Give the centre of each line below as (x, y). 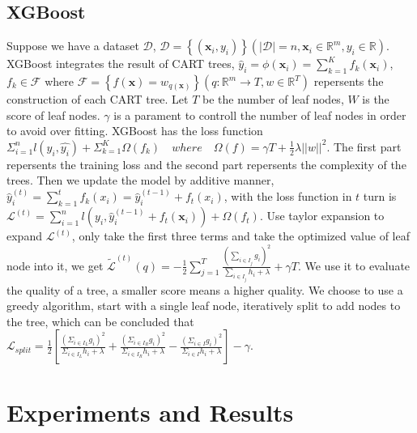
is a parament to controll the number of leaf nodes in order (260, 115)
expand (24, 236)
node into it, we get (55, 265)
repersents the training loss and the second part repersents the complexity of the (206, 164)
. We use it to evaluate (354, 265)
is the (376, 99)
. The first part (364, 146)
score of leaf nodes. (53, 115)
